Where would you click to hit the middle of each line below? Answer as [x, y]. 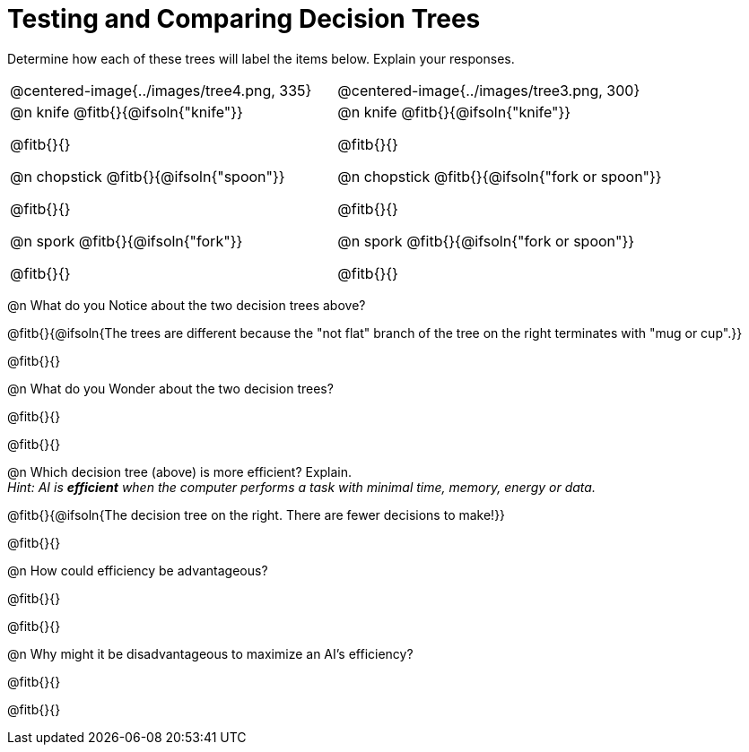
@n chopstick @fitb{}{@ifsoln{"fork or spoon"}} [500, 176]
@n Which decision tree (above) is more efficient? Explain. [180, 471]
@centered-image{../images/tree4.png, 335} [161, 90]
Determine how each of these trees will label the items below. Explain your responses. [261, 58]
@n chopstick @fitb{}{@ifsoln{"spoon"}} [148, 176]
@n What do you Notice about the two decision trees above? [187, 305]
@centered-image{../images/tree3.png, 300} [489, 90]
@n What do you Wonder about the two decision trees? [170, 388]
